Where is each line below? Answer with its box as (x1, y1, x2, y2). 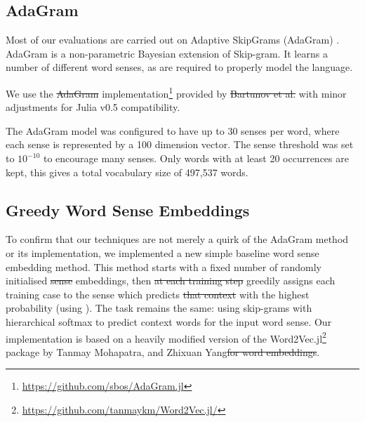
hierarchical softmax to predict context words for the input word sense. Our (6, 314, 332, 329)
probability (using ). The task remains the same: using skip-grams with (6, 301, 312, 315)
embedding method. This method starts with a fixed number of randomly (6, 259, 321, 274)
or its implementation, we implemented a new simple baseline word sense (6, 246, 319, 260)
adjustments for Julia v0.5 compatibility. (6, 100, 180, 114)
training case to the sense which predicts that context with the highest (6, 286, 310, 301)
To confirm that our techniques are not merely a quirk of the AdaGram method (6, 232, 349, 246)
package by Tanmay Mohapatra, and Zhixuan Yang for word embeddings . (6, 344, 320, 359)
